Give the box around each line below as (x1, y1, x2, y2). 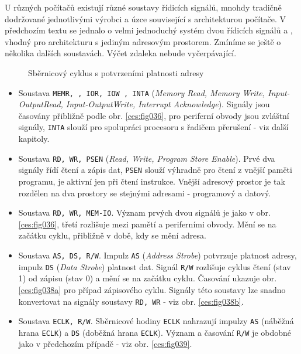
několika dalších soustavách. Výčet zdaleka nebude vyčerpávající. (5, 47, 237, 59)
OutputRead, (18, 98, 63, 110)
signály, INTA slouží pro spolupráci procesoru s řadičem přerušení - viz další (18, 121, 289, 133)
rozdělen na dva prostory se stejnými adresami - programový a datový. (18, 186, 271, 199)
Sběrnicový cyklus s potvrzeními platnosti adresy (28, 66, 204, 79)
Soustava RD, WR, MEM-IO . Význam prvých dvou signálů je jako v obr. (18, 206, 271, 219)
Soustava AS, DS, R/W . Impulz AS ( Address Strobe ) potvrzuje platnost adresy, (18, 249, 297, 261)
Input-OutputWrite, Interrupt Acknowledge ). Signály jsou (65, 98, 270, 110)
